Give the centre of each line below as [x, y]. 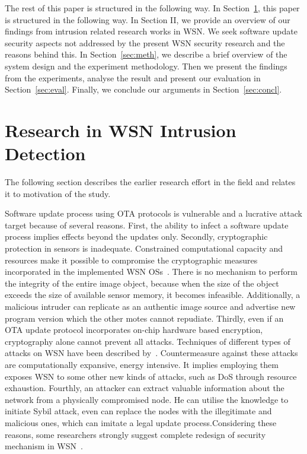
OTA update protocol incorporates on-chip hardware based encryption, [134, 330]
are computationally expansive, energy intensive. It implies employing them [142, 364]
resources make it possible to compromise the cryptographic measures [131, 260]
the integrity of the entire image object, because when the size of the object [142, 283]
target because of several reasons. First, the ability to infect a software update [147, 225]
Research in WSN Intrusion [121, 130]
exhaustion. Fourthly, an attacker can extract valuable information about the [145, 388]
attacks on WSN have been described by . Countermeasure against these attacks [151, 353]
